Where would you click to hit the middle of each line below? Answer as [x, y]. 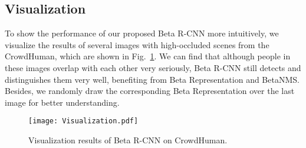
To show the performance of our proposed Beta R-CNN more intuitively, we [142, 33]
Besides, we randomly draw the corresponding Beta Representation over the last [150, 91]
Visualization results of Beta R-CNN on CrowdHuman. [128, 140]
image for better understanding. [62, 102]
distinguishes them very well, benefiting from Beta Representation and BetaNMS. [152, 79]
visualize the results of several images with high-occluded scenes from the [137, 44]
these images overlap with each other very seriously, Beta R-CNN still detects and [153, 67]
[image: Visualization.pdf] [83, 121]
